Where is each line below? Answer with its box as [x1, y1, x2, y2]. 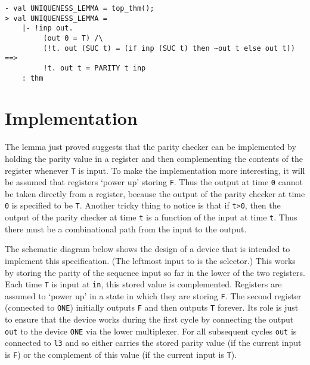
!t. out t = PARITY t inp [43, 63, 146, 72]
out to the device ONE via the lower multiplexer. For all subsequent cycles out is [5, 324, 297, 337]
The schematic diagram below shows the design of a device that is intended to [5, 243, 290, 255]
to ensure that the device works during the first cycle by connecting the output [5, 313, 294, 326]
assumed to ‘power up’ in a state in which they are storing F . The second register [5, 289, 302, 302]
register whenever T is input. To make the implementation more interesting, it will [5, 164, 305, 176]
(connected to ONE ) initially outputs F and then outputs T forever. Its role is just [5, 301, 299, 314]
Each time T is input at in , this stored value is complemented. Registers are [5, 278, 282, 290]
